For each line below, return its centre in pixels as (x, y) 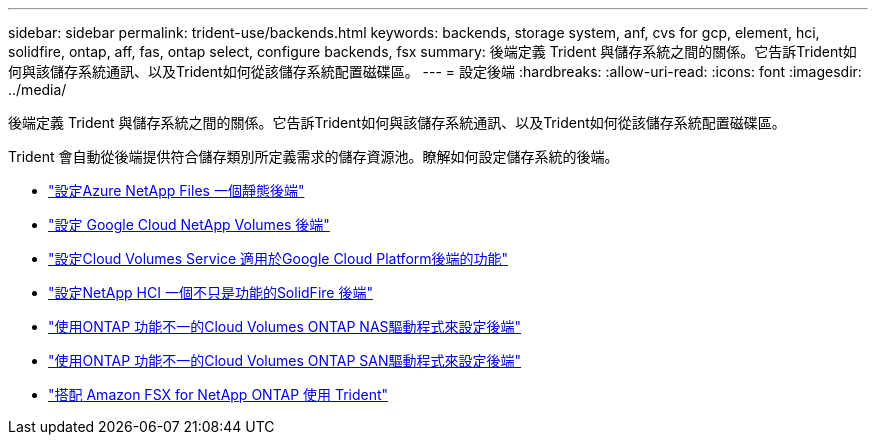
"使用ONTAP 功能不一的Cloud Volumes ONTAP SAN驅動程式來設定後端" (285, 360)
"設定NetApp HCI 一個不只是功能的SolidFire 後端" (210, 292)
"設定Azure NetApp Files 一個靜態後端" (176, 190)
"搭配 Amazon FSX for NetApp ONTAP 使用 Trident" (218, 394)
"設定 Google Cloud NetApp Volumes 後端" (189, 224)
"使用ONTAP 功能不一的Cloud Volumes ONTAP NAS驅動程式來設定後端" (285, 326)
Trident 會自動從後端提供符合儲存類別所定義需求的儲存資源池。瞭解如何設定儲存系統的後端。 (313, 156)
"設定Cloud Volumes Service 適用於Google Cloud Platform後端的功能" (278, 258)
